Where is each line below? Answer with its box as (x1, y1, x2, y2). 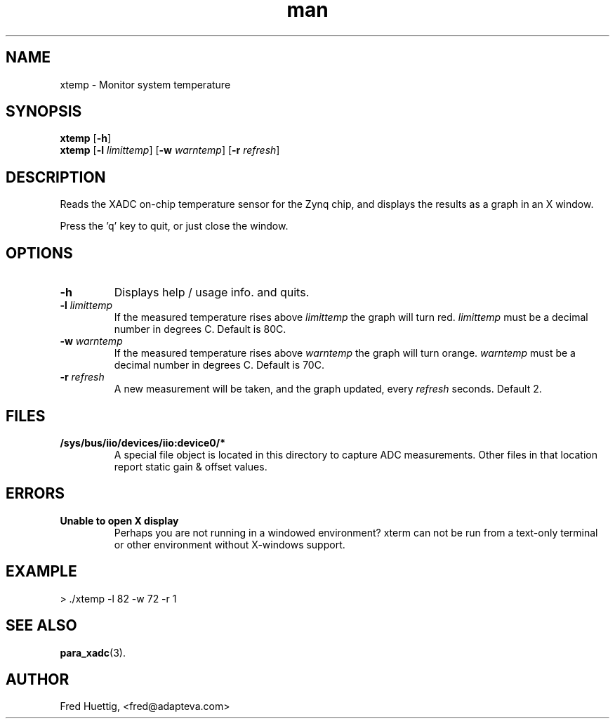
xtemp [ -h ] (60, 132, 112, 145)
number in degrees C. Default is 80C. (114, 323, 286, 336)
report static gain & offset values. (114, 460, 267, 473)
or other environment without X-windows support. (114, 538, 345, 551)
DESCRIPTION (6, 168, 106, 186)
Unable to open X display (60, 514, 179, 527)
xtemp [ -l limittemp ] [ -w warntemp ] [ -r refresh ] (60, 144, 280, 157)
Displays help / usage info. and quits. (114, 285, 310, 300)
